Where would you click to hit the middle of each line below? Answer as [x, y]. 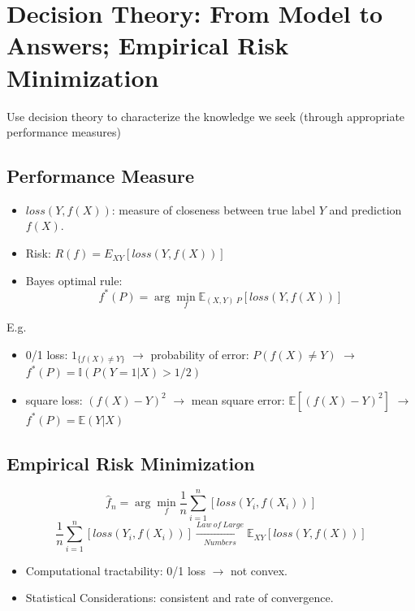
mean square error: [238, 399]
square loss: [54, 399]
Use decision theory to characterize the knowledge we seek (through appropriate [206, 116]
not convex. [259, 570]
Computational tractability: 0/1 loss [115, 570]
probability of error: [200, 354]
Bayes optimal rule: [74, 280]
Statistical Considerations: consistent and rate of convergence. [179, 598]
